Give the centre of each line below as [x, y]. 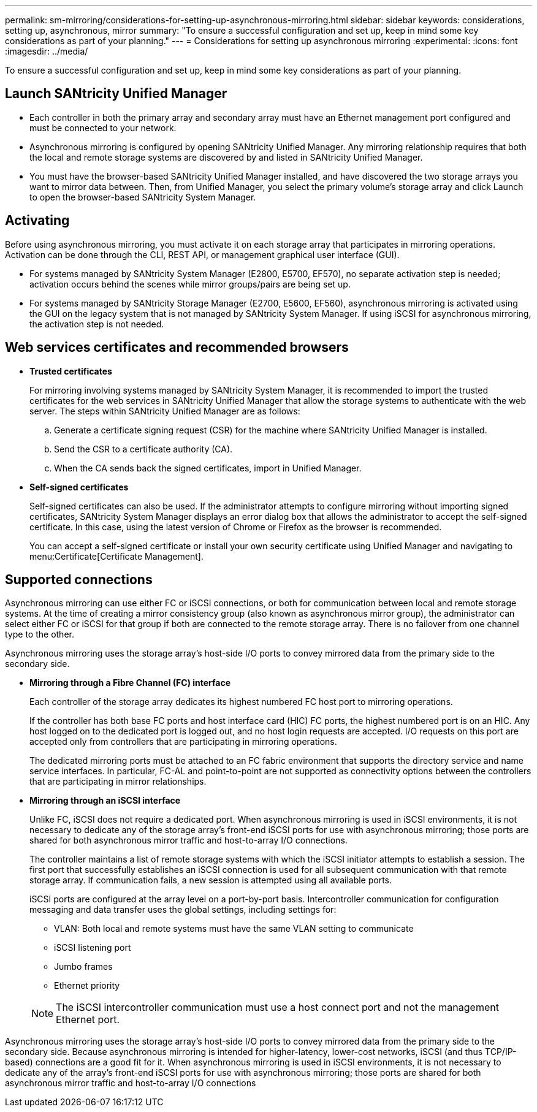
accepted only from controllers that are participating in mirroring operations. [183, 742]
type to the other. [40, 634]
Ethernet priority [87, 986]
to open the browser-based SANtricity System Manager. [143, 197]
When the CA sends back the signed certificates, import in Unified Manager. [208, 468]
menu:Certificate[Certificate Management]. [116, 556]
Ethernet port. [88, 1020]
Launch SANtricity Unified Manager [116, 94]
